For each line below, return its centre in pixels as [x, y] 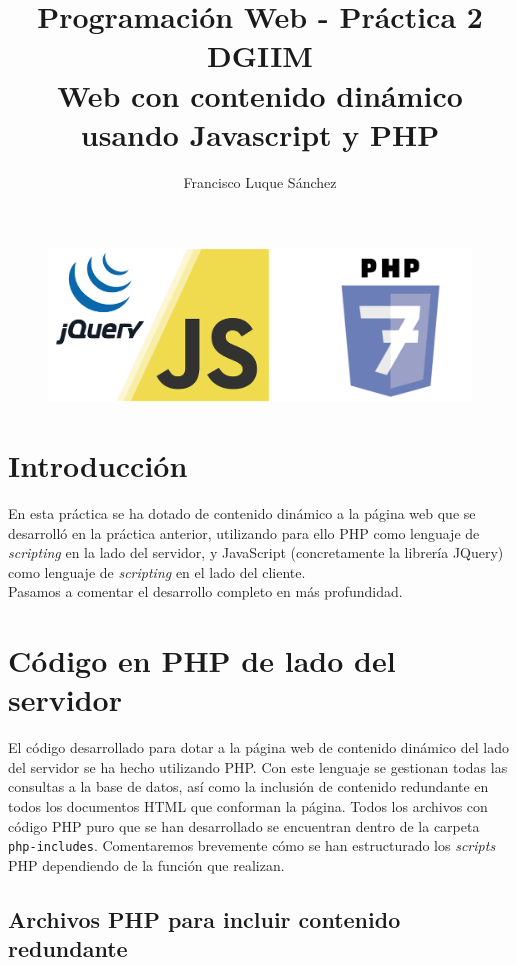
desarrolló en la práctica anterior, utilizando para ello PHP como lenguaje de [244, 532]
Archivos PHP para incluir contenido [204, 918]
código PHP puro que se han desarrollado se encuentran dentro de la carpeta [244, 825]
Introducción [98, 465]
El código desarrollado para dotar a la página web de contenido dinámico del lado [258, 747]
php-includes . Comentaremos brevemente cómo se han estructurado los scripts [252, 845]
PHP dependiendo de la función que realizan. [146, 864]
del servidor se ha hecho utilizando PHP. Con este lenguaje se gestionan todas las [258, 766]
